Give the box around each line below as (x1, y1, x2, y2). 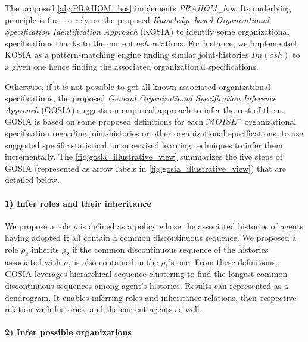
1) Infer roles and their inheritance (5, 197, 151, 209)
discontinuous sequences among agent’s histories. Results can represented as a (5, 279, 288, 292)
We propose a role (5, 219, 71, 232)
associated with (5, 255, 61, 268)
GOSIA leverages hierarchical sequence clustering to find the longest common (5, 268, 288, 280)
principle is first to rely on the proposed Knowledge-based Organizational (5, 13, 269, 26)
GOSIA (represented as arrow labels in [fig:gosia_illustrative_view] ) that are (5, 161, 287, 174)
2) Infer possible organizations (5, 326, 132, 338)
